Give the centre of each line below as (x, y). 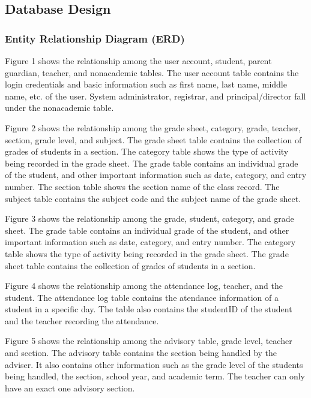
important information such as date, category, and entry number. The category (150, 242)
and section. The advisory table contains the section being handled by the (141, 353)
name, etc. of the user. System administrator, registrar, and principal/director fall (155, 96)
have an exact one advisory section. (70, 388)
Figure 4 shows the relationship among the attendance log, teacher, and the (144, 286)
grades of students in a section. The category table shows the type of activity (147, 151)
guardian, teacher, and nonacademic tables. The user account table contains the (152, 72)
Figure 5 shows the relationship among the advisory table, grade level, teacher (149, 341)
